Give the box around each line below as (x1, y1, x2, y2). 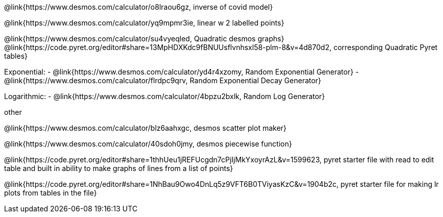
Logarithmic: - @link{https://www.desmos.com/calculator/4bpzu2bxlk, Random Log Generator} (4, 92, 325, 101)
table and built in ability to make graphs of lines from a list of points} (4, 164, 233, 173)
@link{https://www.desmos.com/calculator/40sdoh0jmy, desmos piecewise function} (4, 139, 292, 148)
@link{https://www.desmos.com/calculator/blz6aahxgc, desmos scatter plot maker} (4, 124, 287, 132)
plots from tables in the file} (4, 188, 97, 197)
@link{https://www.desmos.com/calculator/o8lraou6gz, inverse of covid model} (4, 3, 273, 11)
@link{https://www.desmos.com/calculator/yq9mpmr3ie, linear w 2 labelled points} (4, 18, 285, 27)
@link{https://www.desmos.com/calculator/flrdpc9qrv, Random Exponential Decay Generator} (4, 76, 321, 85)
